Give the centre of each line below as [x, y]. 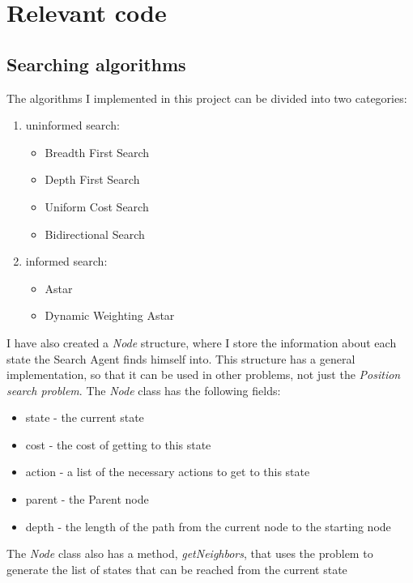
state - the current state [85, 417]
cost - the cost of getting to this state [118, 444]
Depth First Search [92, 179]
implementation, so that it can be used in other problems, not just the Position [204, 374]
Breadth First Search [97, 152]
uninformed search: [72, 125]
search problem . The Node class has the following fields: [144, 390]
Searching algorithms [96, 64]
